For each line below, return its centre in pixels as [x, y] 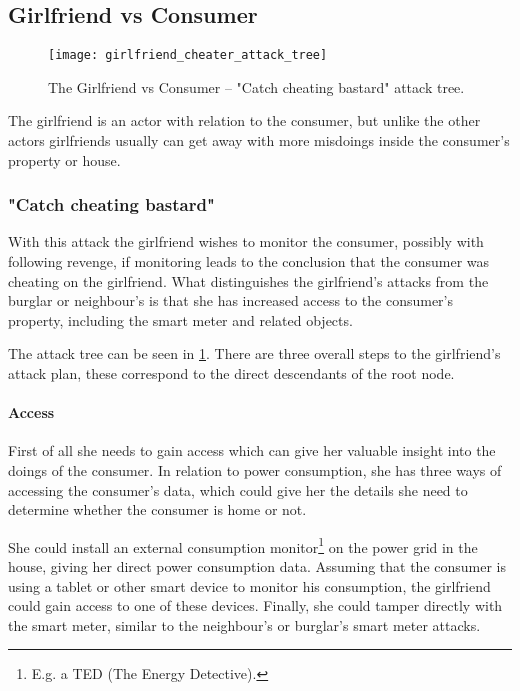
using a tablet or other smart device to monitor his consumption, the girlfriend [249, 585]
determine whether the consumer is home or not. [157, 509]
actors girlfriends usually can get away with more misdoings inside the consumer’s [259, 140]
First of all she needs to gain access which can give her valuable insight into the [252, 450]
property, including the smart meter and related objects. [180, 319]
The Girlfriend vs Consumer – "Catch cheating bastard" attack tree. [256, 86]
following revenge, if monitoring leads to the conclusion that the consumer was [249, 261]
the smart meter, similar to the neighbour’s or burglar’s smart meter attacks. [244, 624]
